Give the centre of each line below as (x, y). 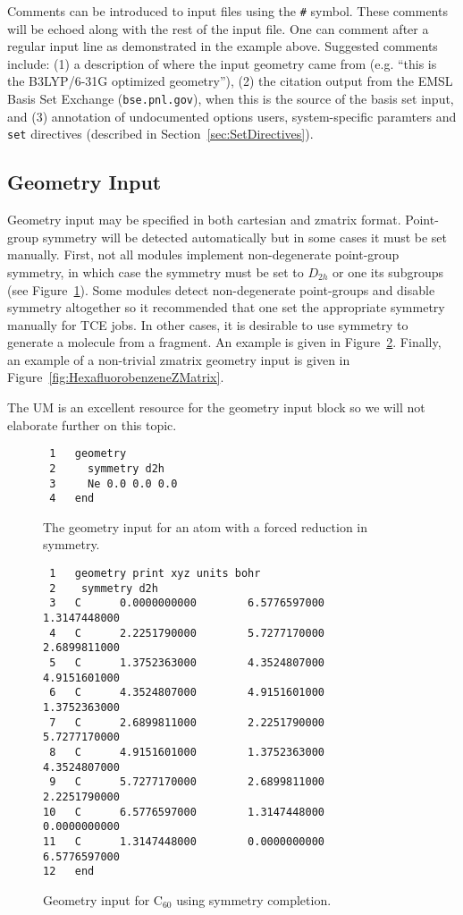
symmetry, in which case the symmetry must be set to (156, 271)
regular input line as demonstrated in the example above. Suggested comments (223, 46)
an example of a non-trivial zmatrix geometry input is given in (179, 359)
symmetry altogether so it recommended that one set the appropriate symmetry (226, 307)
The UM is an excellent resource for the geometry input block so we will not (216, 407)
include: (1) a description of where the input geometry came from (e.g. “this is (222, 63)
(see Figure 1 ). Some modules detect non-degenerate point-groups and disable (221, 289)
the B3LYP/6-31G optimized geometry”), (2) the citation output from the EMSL (230, 81)
